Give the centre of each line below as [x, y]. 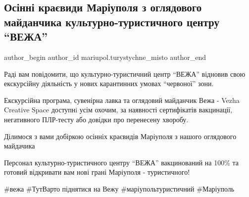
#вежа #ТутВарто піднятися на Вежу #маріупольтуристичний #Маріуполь [119, 188]
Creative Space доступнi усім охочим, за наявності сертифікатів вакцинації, [118, 110]
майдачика [20, 146]
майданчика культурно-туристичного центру [112, 22]
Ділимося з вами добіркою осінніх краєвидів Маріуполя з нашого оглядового [120, 136]
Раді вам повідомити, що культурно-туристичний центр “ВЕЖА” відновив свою [125, 74]
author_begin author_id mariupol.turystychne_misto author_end [105, 57]
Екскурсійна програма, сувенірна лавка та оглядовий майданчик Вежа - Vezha [122, 100]
